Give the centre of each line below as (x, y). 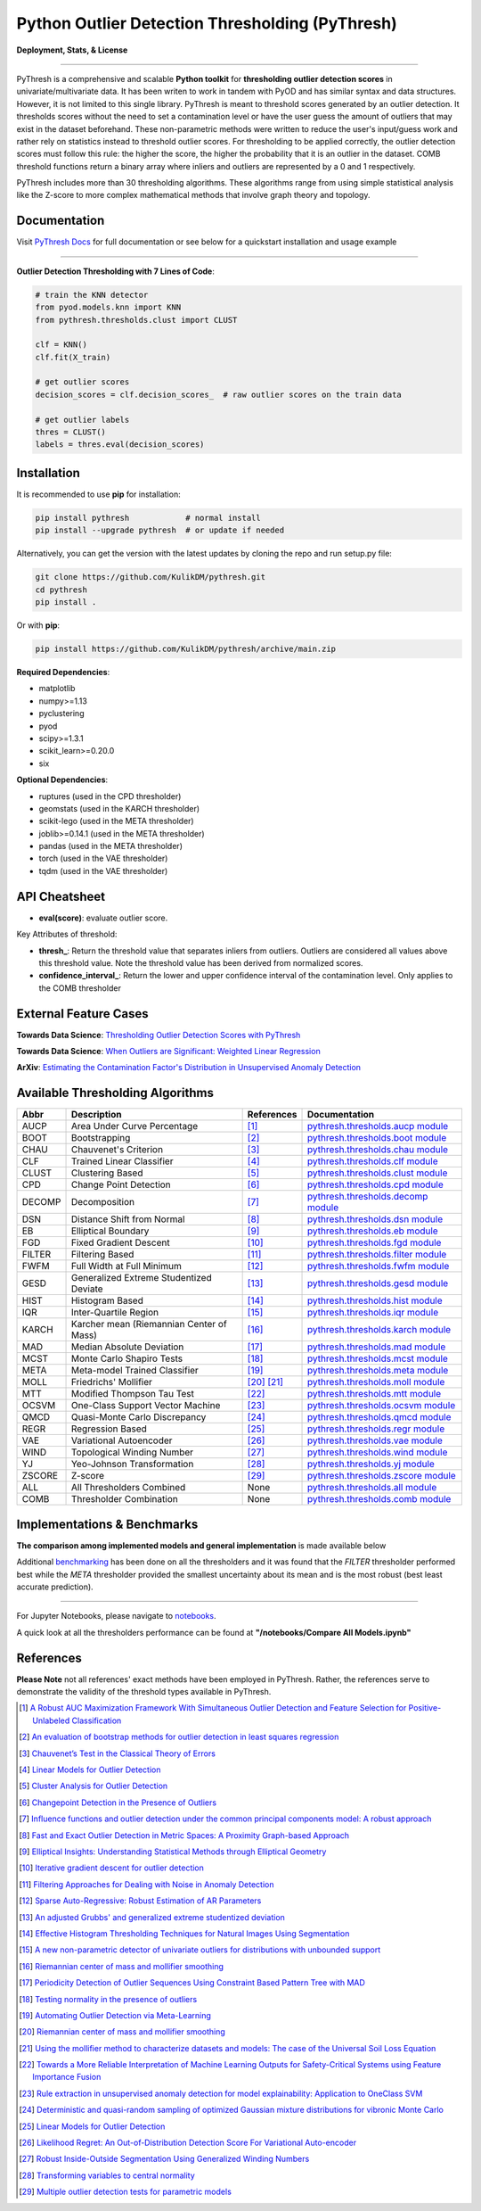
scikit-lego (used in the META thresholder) (117, 821)
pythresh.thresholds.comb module (379, 1499)
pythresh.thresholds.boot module (377, 1138)
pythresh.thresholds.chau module (378, 1150)
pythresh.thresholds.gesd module (378, 1283)
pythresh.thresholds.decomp (367, 1197)
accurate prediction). (55, 1587)
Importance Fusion (67, 2077)
